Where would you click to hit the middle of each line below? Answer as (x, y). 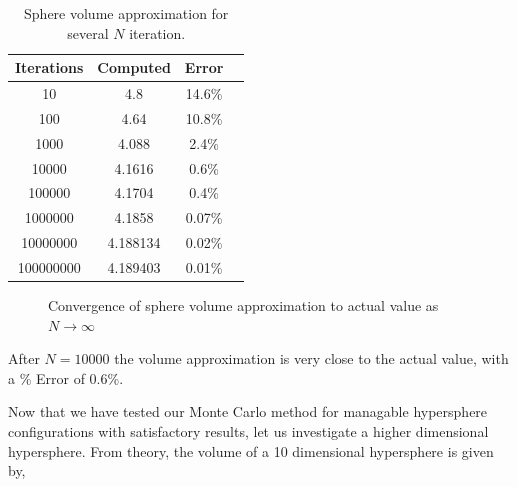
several (88, 32)
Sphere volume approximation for (126, 13)
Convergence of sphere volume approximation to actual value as (243, 305)
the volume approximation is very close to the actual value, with (311, 358)
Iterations (49, 67)
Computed (134, 67)
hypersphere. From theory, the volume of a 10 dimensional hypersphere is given (251, 450)
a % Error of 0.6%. (66, 377)
